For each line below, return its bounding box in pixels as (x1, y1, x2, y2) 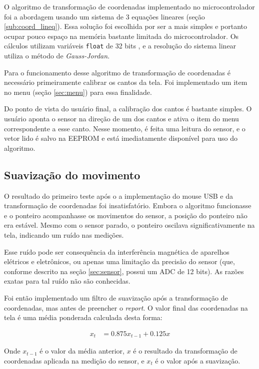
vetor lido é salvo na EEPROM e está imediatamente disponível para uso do (4, 133, 238, 143)
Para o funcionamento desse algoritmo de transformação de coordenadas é (4, 67, 230, 77)
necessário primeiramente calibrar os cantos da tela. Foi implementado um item (4, 77, 247, 87)
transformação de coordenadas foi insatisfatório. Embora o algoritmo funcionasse (4, 200, 251, 211)
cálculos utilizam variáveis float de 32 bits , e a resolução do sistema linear (4, 40, 236, 51)
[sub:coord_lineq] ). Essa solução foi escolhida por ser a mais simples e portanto (4, 21, 247, 31)
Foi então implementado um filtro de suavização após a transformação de (4, 292, 228, 303)
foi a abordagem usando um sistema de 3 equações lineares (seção (4, 11, 205, 21)
